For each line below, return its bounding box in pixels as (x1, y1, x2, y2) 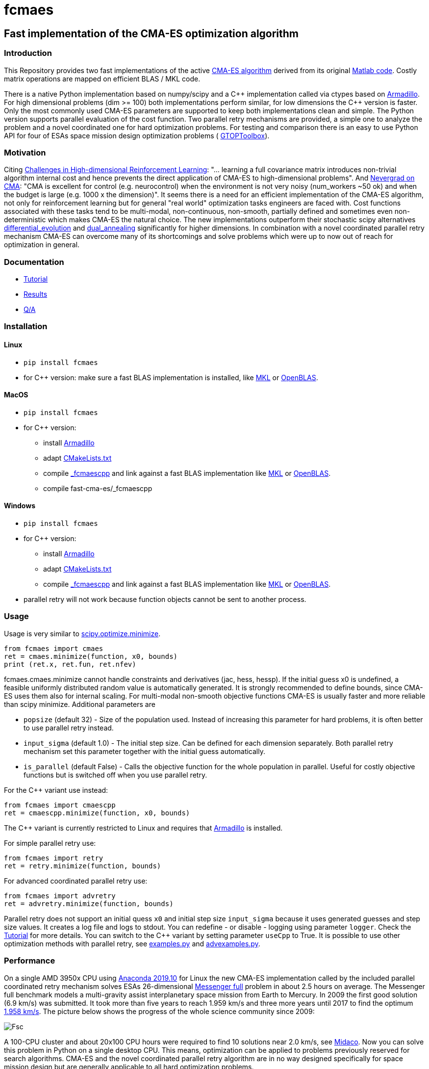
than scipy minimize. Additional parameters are (4, 700, 155, 708)
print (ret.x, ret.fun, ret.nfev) (4, 660, 136, 668)
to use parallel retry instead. (24, 723, 114, 732)
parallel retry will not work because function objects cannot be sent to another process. (24, 595, 306, 604)
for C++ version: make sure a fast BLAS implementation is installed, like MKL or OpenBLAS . (24, 373, 318, 382)
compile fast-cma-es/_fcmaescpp (43, 484, 152, 493)
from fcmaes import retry (4, 854, 103, 862)
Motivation (4, 147, 46, 157)
